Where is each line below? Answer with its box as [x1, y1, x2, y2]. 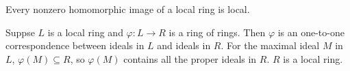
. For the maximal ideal [221, 38, 320, 53]
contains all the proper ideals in [123, 51, 257, 66]
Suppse [5, 25, 35, 39]
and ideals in [157, 38, 211, 53]
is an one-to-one [277, 25, 345, 39]
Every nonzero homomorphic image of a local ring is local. [5, 2, 250, 16]
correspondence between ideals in [5, 38, 145, 53]
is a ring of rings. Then [168, 25, 266, 39]
